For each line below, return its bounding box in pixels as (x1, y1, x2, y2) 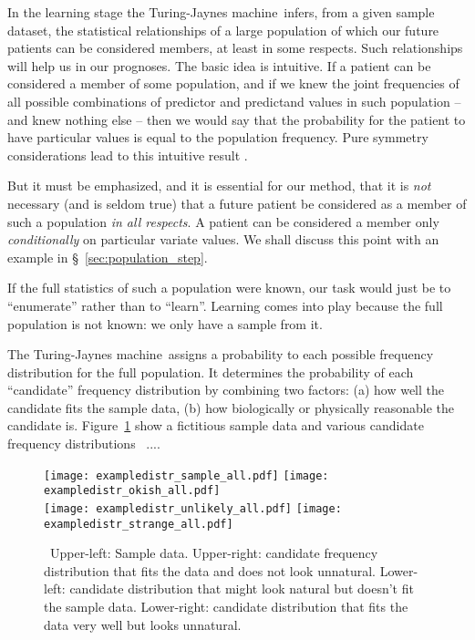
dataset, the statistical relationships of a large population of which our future (7, 20, 439, 39)
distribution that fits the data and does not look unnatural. (44, 561, 376, 580)
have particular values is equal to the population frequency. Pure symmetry (7, 128, 429, 147)
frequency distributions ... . (7, 434, 160, 453)
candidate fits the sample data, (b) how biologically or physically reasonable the (7, 397, 455, 417)
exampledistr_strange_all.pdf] (44, 517, 233, 531)
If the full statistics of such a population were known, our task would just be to (7, 278, 451, 297)
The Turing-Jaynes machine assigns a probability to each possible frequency (7, 345, 434, 364)
